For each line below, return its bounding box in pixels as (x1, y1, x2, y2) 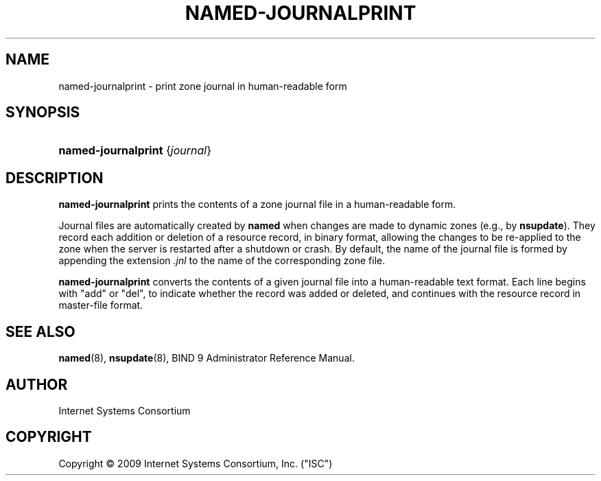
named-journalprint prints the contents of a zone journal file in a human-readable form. (58, 198, 456, 211)
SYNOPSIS (5, 104, 80, 121)
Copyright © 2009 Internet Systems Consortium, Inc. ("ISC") (58, 457, 333, 469)
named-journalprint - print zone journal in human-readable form (58, 80, 347, 92)
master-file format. (58, 299, 143, 312)
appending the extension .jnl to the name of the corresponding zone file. (58, 255, 386, 267)
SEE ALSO (5, 322, 75, 340)
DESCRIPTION (5, 169, 104, 187)
